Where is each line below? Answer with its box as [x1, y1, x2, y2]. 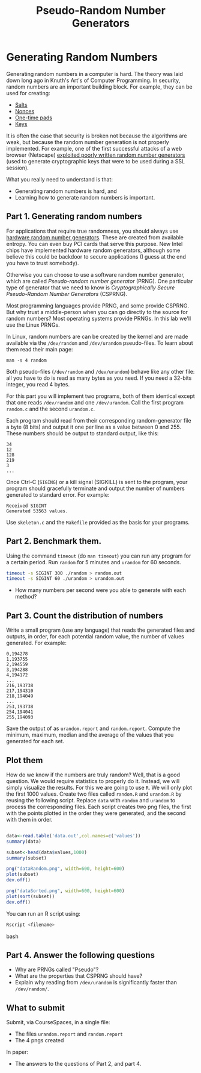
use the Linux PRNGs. [6, 321, 60, 329]
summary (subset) [6, 855, 47, 861]
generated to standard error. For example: [6, 491, 110, 498]
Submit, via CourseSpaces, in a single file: [6, 1019, 110, 1026]
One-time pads [14, 114, 53, 121]
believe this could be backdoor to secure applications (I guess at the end [6, 253, 186, 260]
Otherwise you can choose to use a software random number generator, [6, 271, 185, 278]
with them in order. [6, 816, 53, 823]
